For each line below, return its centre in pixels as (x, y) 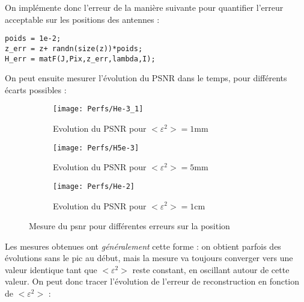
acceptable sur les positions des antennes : (82, 19)
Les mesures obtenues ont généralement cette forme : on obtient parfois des (143, 246)
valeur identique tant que (51, 269)
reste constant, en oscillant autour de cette (211, 269)
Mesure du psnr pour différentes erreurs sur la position (129, 226)
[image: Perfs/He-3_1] (98, 109)
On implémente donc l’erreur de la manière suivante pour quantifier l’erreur (144, 7)
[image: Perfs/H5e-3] (96, 148)
